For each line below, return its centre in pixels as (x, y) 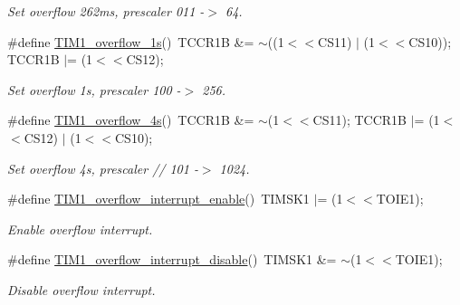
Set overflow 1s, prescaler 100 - (94, 89)
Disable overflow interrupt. (81, 289)
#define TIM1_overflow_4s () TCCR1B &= (131, 120)
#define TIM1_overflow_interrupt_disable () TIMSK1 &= (172, 259)
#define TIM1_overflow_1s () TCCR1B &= (131, 41)
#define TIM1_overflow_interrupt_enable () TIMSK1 (158, 199)
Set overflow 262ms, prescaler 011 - (106, 11)
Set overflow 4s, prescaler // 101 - (103, 168)
